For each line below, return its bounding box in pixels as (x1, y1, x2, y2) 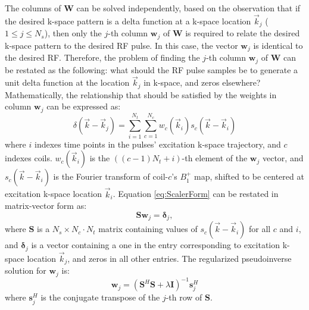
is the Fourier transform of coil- (53, 170, 168, 183)
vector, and (262, 152, 304, 164)
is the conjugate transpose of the (40, 291, 160, 303)
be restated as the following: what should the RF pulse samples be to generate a (5, 63, 298, 76)
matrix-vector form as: (5, 199, 87, 212)
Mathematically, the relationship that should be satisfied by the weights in (5, 88, 277, 101)
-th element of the (182, 152, 248, 164)
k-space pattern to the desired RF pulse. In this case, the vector (5, 39, 238, 51)
